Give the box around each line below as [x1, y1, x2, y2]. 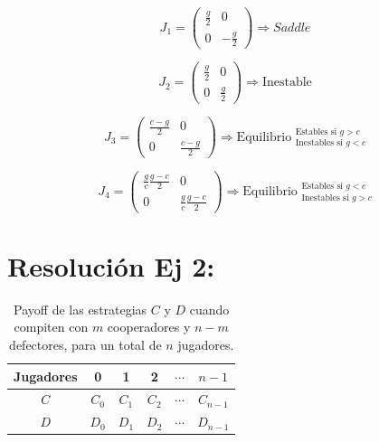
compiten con [14, 317, 89, 336]
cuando [189, 299, 230, 318]
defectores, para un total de [9, 334, 162, 353]
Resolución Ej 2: [7, 247, 215, 284]
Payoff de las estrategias [14, 299, 147, 318]
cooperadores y [107, 317, 191, 336]
